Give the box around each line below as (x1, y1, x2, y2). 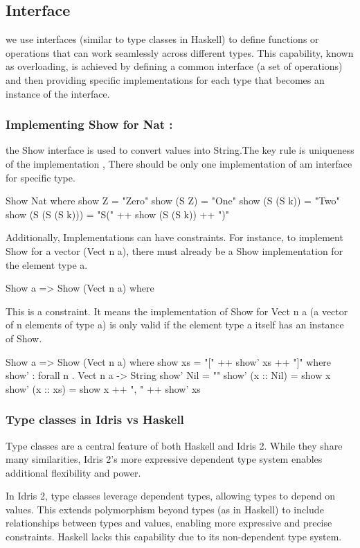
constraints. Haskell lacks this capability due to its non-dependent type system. (6, 529, 342, 544)
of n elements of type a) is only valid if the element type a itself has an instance (6, 317, 344, 332)
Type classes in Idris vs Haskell (6, 411, 184, 428)
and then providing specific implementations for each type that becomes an (6, 72, 325, 87)
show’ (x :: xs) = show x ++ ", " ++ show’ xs (6, 381, 201, 396)
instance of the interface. (6, 86, 110, 100)
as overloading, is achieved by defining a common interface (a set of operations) (6, 59, 343, 73)
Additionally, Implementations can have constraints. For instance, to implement (6, 230, 343, 245)
